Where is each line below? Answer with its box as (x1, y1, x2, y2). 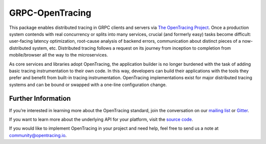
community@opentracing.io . (9, 132, 67, 138)
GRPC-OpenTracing (9, 7, 92, 18)
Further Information (9, 94, 71, 103)
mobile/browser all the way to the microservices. (9, 52, 108, 58)
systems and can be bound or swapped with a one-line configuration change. (9, 82, 167, 87)
